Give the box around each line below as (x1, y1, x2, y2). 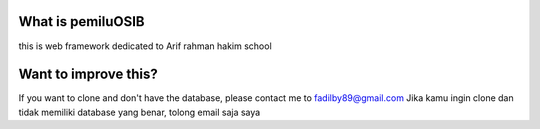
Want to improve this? (18, 66, 159, 83)
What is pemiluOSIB (18, 13, 145, 30)
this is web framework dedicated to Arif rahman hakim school (18, 40, 272, 52)
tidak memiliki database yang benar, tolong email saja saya (18, 106, 261, 118)
